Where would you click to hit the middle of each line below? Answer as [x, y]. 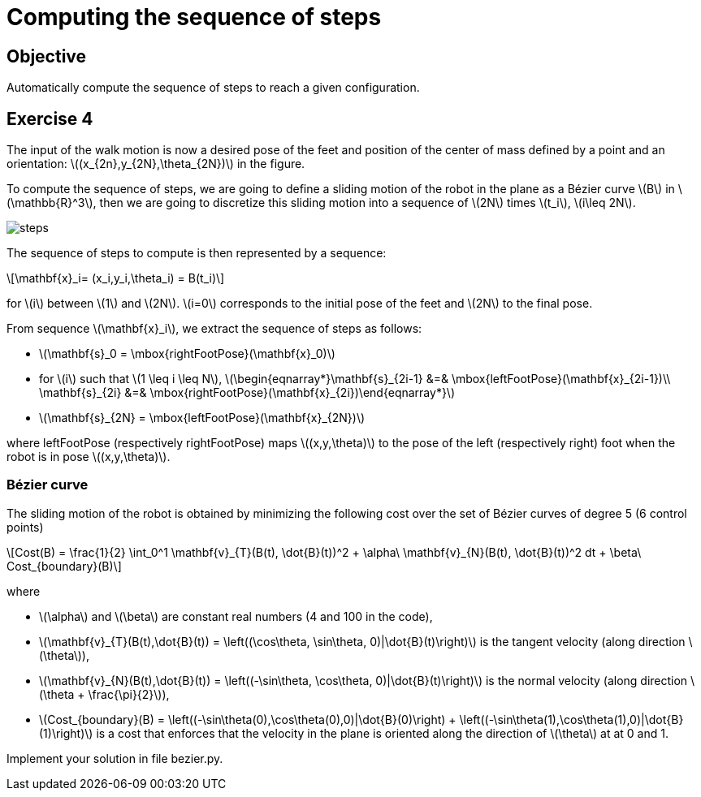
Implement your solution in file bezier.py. [115, 758]
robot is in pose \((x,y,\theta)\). [89, 457]
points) [25, 527]
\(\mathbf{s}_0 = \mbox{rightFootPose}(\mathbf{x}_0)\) [187, 354]
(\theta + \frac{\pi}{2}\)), [104, 694]
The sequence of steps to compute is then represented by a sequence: [197, 253]
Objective [47, 56]
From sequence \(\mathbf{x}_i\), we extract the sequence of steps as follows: [214, 329]
